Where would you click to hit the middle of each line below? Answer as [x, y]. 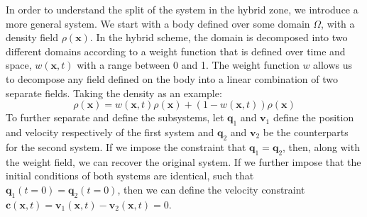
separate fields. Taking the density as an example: [114, 93]
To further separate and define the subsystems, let [115, 117]
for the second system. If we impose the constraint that [126, 146]
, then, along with [321, 146]
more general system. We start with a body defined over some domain [158, 23]
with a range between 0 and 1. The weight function [188, 65]
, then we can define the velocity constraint [211, 189]
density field [32, 37]
